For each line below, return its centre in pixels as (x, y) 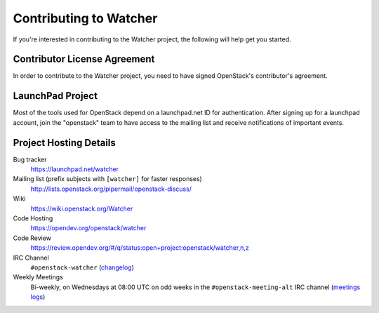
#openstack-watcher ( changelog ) (82, 267)
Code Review (32, 238)
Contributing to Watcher (85, 18)
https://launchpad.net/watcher (75, 169)
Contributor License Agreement (84, 59)
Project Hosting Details (64, 143)
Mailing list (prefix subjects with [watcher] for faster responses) (108, 179)
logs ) (38, 297)
